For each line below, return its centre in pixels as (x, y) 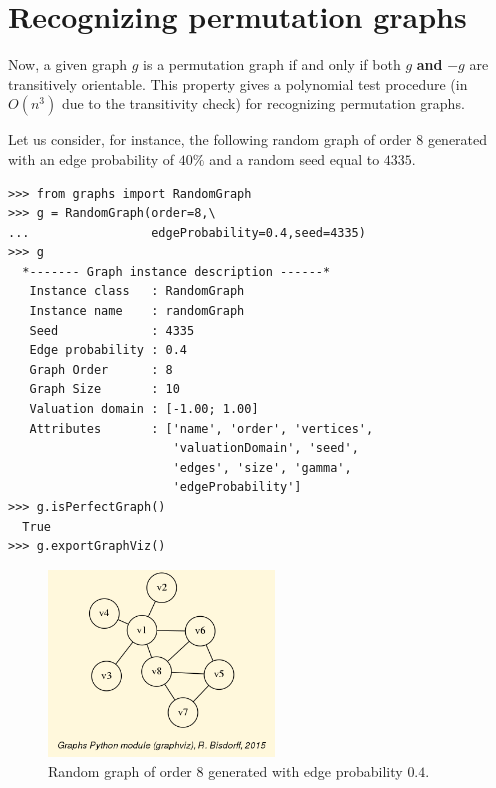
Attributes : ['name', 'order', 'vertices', (201, 428)
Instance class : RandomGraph (137, 291)
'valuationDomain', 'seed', (265, 448)
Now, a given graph (68, 64)
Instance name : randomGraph (137, 311)
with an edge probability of (91, 158)
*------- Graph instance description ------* (176, 271)
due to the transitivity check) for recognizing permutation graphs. (263, 103)
